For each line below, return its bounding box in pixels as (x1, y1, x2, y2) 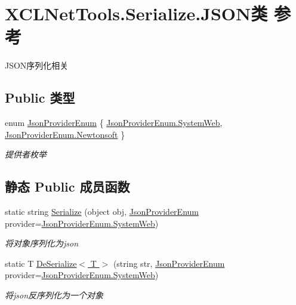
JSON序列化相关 (5, 59, 69, 72)
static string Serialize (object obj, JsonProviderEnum (5, 205, 199, 218)
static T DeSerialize (5, 257, 77, 269)
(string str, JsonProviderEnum (113, 257, 225, 269)
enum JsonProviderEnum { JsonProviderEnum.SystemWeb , (5, 116, 223, 129)
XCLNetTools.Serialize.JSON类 (5, 1, 268, 26)
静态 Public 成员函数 (5, 177, 130, 196)
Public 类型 (5, 88, 75, 107)
